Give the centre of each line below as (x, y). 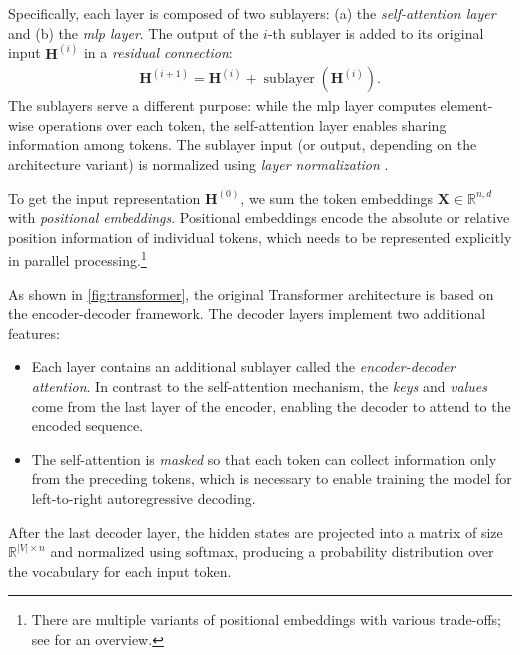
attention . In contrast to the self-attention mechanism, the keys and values (259, 386)
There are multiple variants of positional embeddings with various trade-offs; (266, 619)
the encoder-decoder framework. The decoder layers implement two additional (247, 313)
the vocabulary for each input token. (120, 570)
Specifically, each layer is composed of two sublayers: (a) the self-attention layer (252, 13)
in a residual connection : (158, 52)
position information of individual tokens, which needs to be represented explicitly (260, 236)
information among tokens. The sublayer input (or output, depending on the (242, 144)
